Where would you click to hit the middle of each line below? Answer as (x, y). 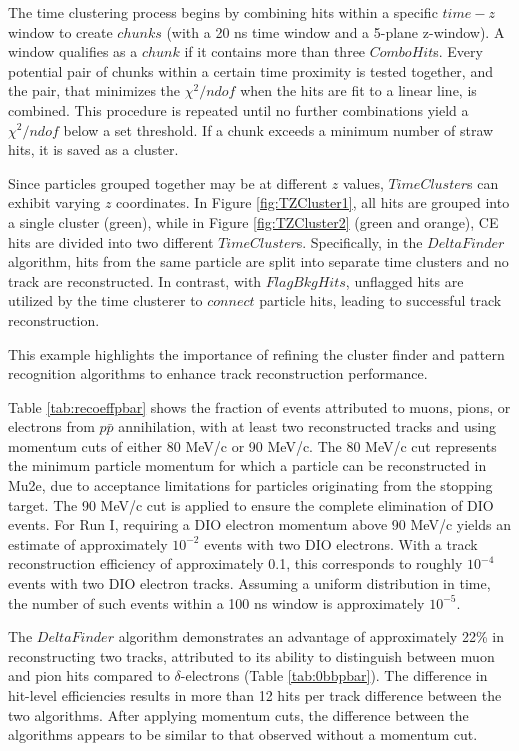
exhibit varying (54, 202)
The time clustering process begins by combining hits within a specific (223, 12)
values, (363, 182)
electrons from (51, 426)
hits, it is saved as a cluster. (93, 149)
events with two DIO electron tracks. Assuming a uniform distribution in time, (249, 583)
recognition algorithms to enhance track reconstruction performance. (218, 373)
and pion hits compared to (89, 675)
